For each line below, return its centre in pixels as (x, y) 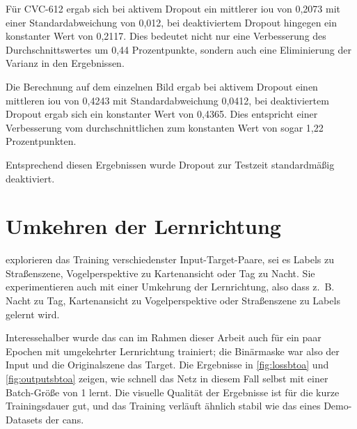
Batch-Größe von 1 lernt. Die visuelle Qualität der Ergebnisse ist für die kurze (173, 392)
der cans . (65, 419)
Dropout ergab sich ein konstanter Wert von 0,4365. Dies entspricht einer (162, 114)
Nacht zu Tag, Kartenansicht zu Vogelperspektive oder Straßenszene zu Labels (173, 301)
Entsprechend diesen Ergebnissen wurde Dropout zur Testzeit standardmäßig (170, 164)
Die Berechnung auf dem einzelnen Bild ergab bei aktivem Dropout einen (162, 86)
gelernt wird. (33, 314)
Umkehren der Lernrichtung (143, 226)
